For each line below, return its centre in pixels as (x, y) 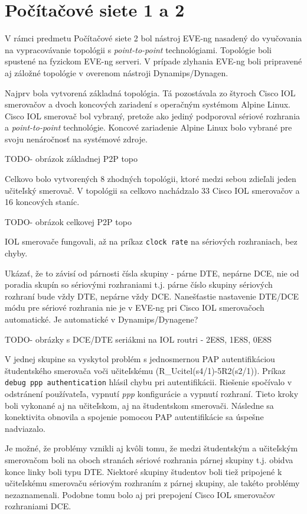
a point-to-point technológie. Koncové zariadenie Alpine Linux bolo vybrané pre (148, 127)
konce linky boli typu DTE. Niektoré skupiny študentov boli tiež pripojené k (143, 471)
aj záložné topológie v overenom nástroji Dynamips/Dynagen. (117, 72)
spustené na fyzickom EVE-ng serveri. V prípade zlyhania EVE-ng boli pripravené (153, 61)
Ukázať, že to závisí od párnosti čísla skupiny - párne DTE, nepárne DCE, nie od (152, 273)
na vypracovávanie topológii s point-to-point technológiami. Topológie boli (138, 49)
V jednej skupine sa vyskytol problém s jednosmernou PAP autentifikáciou (140, 359)
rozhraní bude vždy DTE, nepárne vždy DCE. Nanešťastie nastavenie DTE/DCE (152, 296)
